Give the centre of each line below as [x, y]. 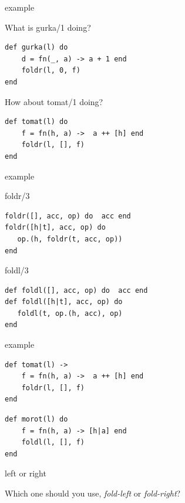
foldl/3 [17, 270]
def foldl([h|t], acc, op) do [64, 302]
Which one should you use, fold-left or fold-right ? [93, 493]
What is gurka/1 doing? [48, 27]
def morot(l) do [36, 419]
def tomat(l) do [36, 122]
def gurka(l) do [36, 48]
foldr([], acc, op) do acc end [68, 216]
